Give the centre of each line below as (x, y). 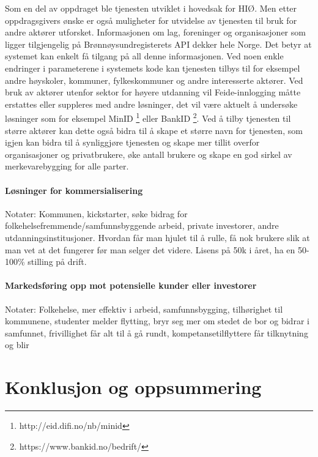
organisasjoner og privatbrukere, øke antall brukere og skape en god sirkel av (149, 154)
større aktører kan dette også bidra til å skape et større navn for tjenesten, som (154, 130)
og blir (17, 345)
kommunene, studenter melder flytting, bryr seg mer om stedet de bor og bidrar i (157, 321)
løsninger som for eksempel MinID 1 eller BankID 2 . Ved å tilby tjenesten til (148, 117)
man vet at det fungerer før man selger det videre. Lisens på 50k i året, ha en (150, 249)
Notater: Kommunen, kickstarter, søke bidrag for (96, 213)
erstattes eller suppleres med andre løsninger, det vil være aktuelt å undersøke (151, 104)
